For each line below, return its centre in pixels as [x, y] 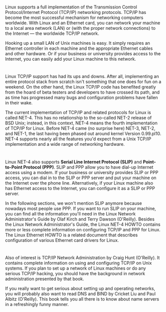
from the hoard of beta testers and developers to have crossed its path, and [83, 92]
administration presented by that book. [45, 279]
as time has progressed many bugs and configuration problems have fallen [82, 98]
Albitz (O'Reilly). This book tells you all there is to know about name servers [82, 299]
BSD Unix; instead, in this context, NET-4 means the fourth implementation [81, 123]
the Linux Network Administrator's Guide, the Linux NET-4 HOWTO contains [83, 224]
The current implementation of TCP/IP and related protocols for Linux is [78, 112]
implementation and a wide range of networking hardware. [65, 144]
